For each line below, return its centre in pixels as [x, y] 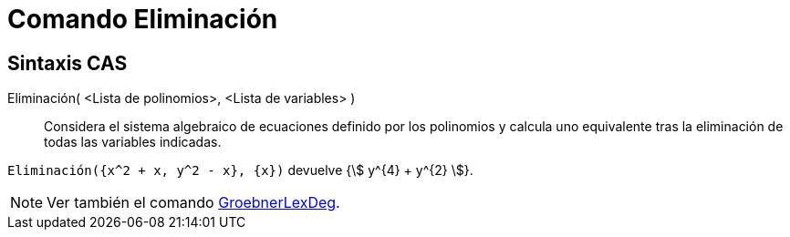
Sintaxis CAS [68, 63]
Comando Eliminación [143, 19]
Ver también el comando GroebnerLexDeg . [193, 203]
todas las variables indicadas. [133, 142]
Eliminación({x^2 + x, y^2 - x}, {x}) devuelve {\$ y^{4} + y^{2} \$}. [240, 170]
